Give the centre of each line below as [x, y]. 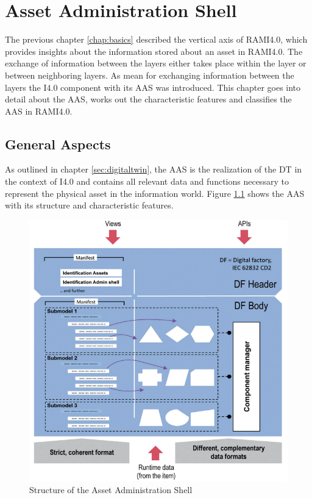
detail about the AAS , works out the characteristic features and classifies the [148, 99]
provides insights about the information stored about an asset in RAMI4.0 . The [154, 51]
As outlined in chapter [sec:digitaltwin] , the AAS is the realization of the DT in [154, 169]
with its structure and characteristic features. [89, 205]
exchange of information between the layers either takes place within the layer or [156, 63]
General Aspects [58, 144]
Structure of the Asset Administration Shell [111, 490]
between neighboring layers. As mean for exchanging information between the [150, 75]
